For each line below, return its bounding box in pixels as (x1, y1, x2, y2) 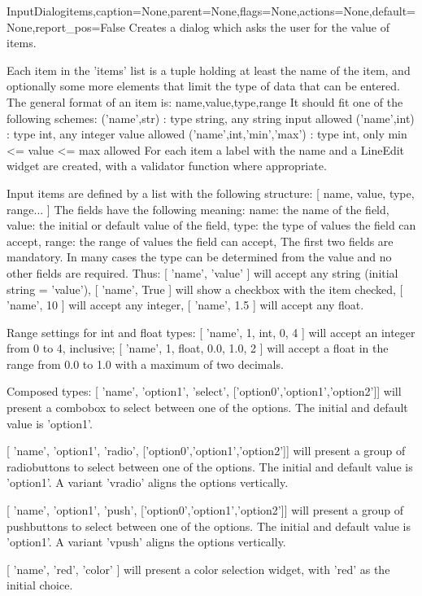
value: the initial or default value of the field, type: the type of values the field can (7, 217, 416, 234)
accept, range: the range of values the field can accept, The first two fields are (7, 232, 394, 249)
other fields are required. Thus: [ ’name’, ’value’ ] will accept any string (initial (7, 264, 398, 281)
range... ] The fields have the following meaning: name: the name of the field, (7, 200, 389, 217)
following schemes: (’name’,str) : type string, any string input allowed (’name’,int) (7, 109, 415, 126)
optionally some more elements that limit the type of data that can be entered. (7, 77, 400, 94)
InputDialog (7, 2, 67, 19)
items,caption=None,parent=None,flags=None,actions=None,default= (66, 2, 416, 19)
